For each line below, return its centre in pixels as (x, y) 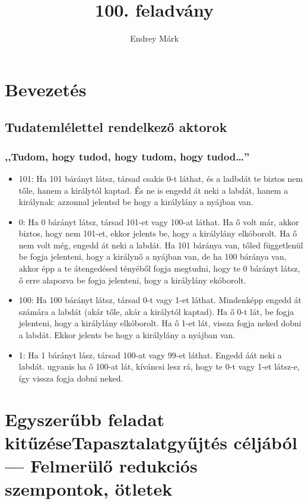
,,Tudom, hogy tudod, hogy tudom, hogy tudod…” (127, 156)
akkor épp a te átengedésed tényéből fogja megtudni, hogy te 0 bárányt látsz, (159, 268)
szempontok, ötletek (89, 489)
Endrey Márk (154, 38)
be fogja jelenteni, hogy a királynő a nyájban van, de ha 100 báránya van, (153, 256)
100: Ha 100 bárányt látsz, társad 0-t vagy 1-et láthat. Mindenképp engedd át (160, 300)
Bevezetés (46, 89)
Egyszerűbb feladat (85, 419)
